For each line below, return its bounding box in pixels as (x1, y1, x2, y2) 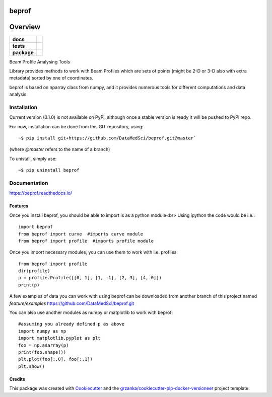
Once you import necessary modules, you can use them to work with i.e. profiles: (9, 249, 178, 255)
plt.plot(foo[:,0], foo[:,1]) (18, 356, 93, 362)
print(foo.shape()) (18, 349, 66, 355)
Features (9, 203, 29, 209)
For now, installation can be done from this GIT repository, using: (9, 123, 144, 129)
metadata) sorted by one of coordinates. (9, 75, 93, 81)
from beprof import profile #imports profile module (18, 238, 154, 244)
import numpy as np (18, 328, 66, 334)
